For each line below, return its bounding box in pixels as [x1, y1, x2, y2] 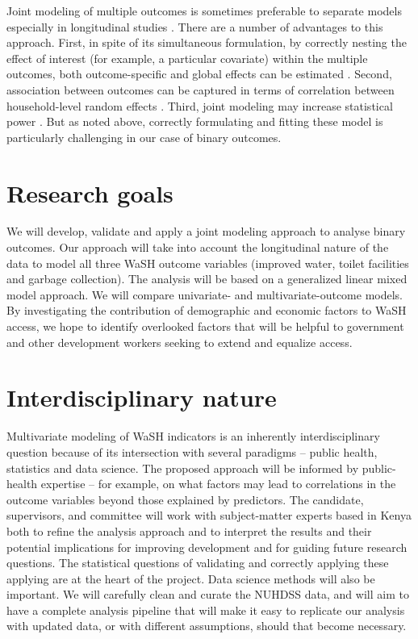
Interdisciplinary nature [6, 381, 277, 414]
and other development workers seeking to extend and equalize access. [6, 333, 353, 350]
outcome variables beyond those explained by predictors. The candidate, [6, 491, 364, 507]
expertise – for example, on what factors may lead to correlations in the [40, 475, 396, 492]
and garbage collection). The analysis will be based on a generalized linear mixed [6, 270, 408, 287]
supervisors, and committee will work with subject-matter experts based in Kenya [6, 507, 412, 524]
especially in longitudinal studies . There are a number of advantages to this [6, 18, 383, 35]
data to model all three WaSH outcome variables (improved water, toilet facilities [6, 254, 409, 271]
